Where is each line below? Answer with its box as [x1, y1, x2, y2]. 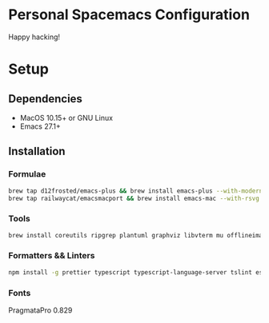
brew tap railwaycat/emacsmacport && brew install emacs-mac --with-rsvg [8, 194, 260, 202]
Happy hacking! [8, 32, 61, 42]
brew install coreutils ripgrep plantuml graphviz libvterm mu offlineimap [8, 231, 267, 239]
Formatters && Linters [8, 250, 95, 261]
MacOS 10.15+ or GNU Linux [19, 113, 114, 122]
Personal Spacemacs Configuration [8, 6, 251, 24]
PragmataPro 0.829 [8, 305, 73, 315]
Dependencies [8, 92, 82, 106]
